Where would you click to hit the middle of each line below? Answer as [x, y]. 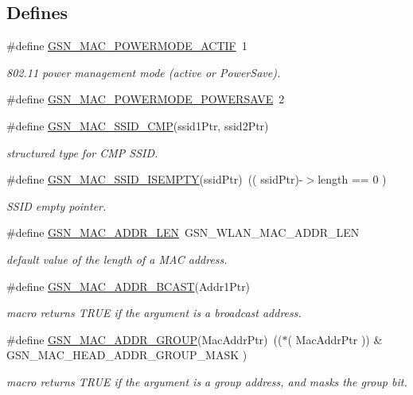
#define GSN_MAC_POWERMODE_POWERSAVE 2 [146, 99]
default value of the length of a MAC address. [117, 259]
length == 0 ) [352, 179]
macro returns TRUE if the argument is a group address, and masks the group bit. [207, 381]
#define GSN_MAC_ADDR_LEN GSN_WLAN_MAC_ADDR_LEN [183, 232]
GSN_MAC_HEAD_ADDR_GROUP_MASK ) [127, 355]
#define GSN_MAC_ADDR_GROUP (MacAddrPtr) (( [144, 339]
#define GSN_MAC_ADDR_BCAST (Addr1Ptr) [129, 286]
